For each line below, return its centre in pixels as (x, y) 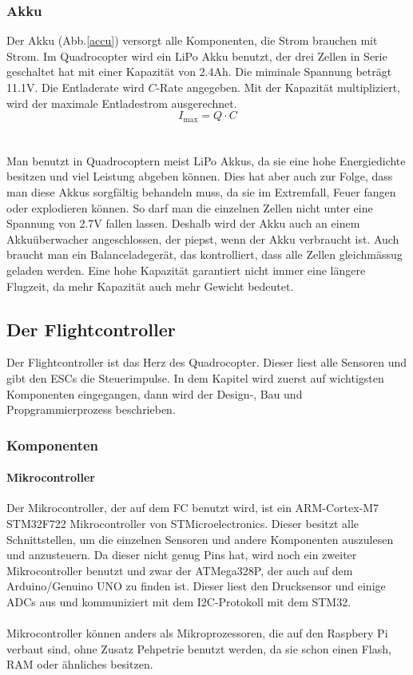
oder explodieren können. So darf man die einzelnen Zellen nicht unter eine (190, 207)
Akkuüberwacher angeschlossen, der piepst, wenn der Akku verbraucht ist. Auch (203, 238)
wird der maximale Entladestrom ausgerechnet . (122, 103)
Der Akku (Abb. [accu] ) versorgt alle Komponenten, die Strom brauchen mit (192, 40)
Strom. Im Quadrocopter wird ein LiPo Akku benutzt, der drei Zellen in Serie (197, 56)
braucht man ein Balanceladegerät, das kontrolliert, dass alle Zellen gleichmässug (205, 254)
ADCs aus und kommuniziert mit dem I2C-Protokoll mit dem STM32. (179, 601)
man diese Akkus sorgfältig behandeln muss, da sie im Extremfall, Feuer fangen (201, 192)
